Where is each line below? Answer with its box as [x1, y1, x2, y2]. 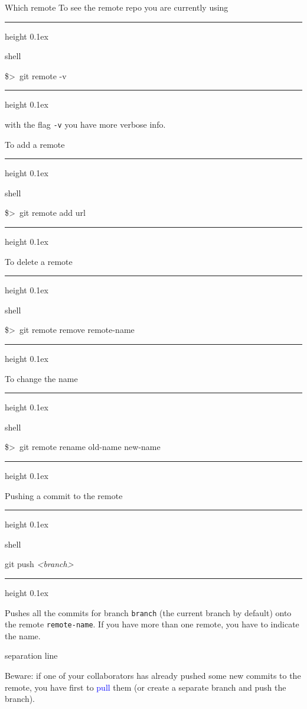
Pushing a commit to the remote [5, 489, 123, 501]
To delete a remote [5, 255, 73, 267]
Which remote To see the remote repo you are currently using [5, 1, 228, 13]
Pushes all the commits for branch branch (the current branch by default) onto [5, 606, 292, 619]
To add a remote [5, 138, 65, 150]
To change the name [5, 372, 78, 384]
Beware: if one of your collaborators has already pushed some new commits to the [5, 669, 301, 681]
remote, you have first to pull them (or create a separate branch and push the [5, 681, 286, 693]
